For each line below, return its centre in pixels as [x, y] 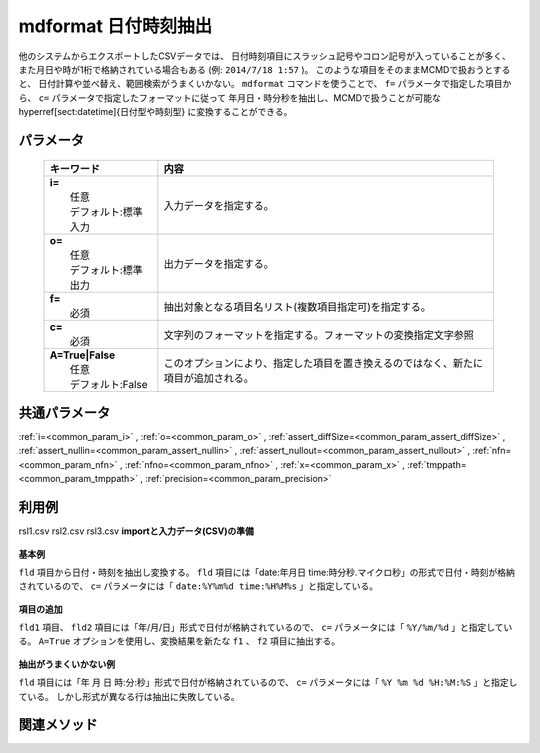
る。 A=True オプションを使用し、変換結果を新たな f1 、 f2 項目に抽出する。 [179, 641]
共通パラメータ [64, 412]
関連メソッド [58, 725]
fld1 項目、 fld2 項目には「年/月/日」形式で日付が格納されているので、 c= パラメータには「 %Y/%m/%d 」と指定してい [265, 627]
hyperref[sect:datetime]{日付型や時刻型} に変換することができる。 [155, 112]
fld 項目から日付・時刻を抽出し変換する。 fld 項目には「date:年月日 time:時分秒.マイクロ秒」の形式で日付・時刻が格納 [266, 572]
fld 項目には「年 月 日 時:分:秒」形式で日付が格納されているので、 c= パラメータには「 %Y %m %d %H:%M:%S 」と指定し [268, 682]
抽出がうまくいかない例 [66, 664]
